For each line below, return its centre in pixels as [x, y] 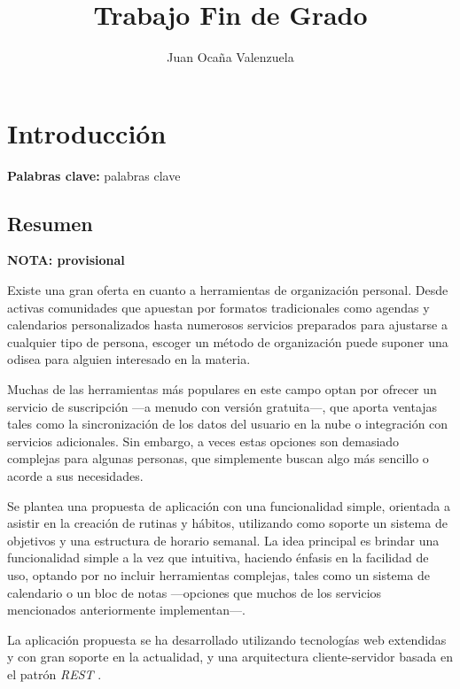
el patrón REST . [55, 674]
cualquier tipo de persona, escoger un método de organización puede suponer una [228, 341]
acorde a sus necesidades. [75, 475]
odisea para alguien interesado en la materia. [129, 359]
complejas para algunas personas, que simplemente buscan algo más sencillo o [218, 458]
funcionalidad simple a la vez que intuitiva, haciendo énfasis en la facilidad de [218, 557]
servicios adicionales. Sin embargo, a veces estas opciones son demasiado [203, 441]
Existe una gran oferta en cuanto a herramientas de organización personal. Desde [228, 290]
